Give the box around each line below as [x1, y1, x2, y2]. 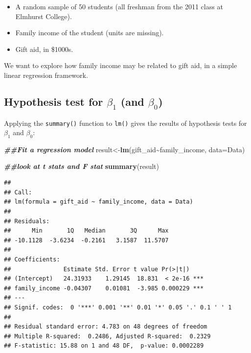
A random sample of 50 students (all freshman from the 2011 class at [15, 1, 223, 11]
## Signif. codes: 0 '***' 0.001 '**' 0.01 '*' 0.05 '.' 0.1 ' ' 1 [4, 304, 232, 311]
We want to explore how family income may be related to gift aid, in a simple [4, 60, 237, 71]
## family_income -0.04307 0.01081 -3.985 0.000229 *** [4, 284, 204, 292]
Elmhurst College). [15, 11, 72, 21]
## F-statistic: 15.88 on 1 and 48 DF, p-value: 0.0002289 [4, 342, 204, 350]
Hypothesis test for [4, 94, 103, 109]
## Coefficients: [4, 256, 60, 263]
